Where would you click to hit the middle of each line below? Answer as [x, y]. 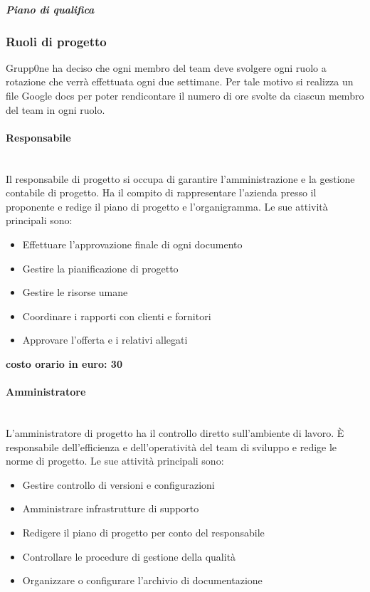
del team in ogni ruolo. [55, 109]
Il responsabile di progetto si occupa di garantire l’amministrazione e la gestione [180, 178]
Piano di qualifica [50, 9]
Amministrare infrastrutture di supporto [111, 508]
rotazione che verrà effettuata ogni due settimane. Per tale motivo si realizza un [180, 81]
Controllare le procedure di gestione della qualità [129, 556]
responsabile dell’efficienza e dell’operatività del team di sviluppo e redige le [171, 446]
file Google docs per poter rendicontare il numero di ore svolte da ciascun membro [185, 96]
